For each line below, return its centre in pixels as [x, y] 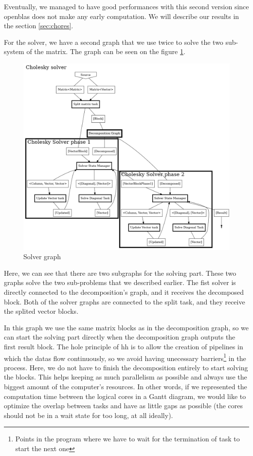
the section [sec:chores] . [39, 26]
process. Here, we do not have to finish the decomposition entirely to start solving [126, 367]
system [14, 51]
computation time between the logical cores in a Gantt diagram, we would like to [125, 396]
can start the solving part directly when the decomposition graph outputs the [120, 337]
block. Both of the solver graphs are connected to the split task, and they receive [125, 301]
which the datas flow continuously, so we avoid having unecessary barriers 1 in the [125, 357]
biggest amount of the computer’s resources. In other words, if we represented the [126, 386]
